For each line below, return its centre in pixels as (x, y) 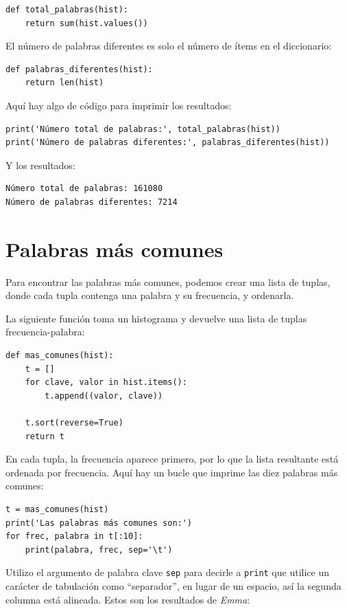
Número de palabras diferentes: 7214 (92, 202)
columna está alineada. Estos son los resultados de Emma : (128, 599)
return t (45, 436)
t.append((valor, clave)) (104, 396)
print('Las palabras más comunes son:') (99, 523)
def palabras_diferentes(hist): (79, 69)
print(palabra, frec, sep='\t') (99, 550)
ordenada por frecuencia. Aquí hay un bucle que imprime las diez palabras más (172, 472)
